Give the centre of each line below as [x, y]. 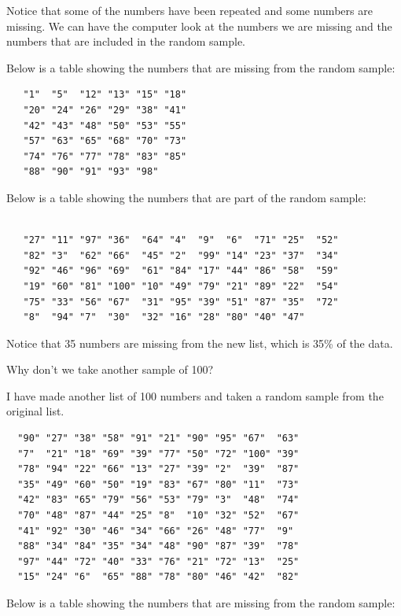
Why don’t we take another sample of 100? [110, 369]
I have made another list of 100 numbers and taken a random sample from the [195, 395]
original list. [35, 411]
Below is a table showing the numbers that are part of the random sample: [186, 197]
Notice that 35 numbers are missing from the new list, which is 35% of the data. [200, 343]
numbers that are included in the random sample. [126, 41]
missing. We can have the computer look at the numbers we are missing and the [199, 26]
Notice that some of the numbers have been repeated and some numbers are [189, 10]
